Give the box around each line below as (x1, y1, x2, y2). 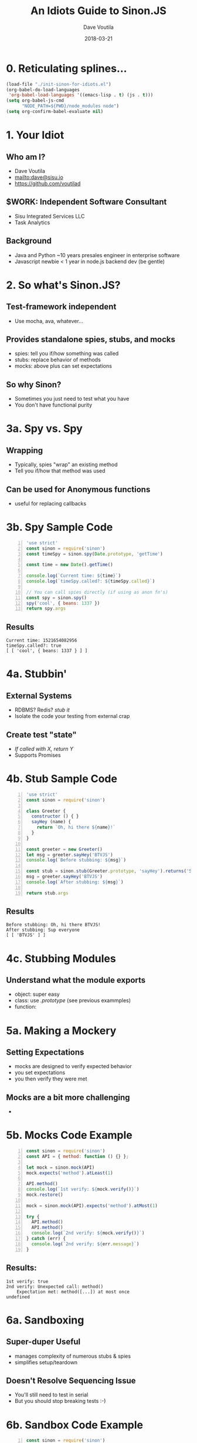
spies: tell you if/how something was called (14, 350, 119, 357)
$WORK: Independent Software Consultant (6, 197, 167, 207)
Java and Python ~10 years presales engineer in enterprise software (14, 251, 180, 258)
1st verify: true (6, 1278, 49, 1284)
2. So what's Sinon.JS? (6, 278, 121, 292)
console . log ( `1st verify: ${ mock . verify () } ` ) (26, 1186, 140, 1192)
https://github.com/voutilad (14, 179, 81, 187)
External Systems (6, 690, 72, 701)
